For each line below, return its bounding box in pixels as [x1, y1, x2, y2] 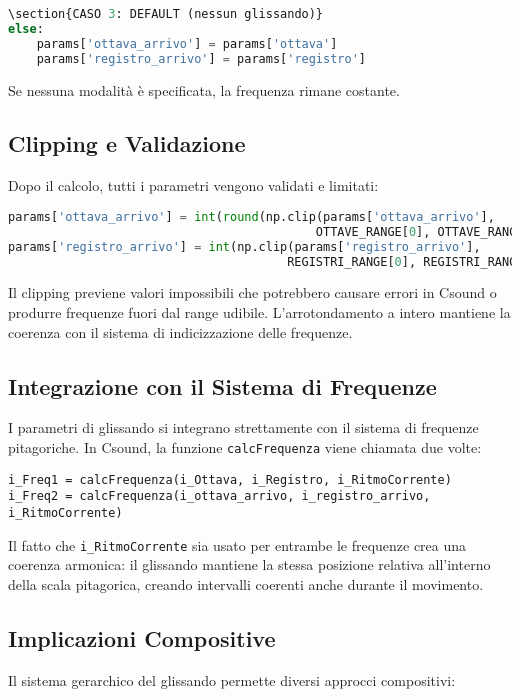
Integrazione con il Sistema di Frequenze [8, 370, 437, 401]
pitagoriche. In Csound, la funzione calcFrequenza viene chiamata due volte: [8, 436, 482, 457]
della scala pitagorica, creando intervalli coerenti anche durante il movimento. [8, 573, 484, 594]
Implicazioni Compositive [8, 622, 276, 653]
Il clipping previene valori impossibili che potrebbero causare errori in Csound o [8, 282, 497, 303]
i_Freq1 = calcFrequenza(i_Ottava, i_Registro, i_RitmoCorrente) [8, 472, 452, 487]
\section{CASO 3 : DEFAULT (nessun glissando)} [8, 7, 324, 21]
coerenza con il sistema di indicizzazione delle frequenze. [8, 321, 353, 342]
